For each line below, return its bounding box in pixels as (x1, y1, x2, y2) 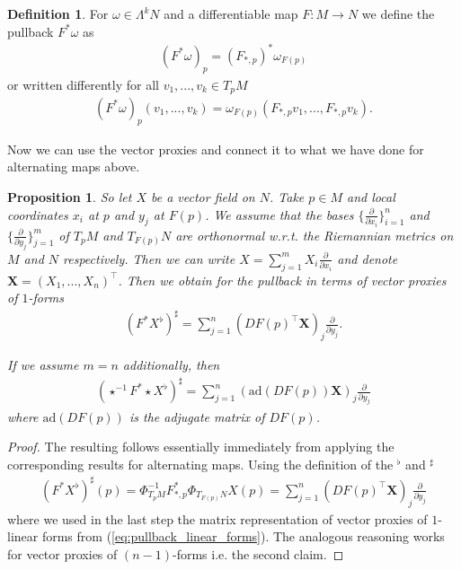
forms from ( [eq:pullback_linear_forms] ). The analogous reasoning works (41, 527, 445, 546)
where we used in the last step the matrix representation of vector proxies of (7, 509, 428, 528)
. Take (270, 187, 305, 206)
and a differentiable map (164, 4, 298, 22)
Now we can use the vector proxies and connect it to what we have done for (7, 139, 424, 158)
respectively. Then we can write (63, 249, 235, 267)
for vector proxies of (7, 544, 118, 563)
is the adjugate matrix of (129, 407, 265, 425)
